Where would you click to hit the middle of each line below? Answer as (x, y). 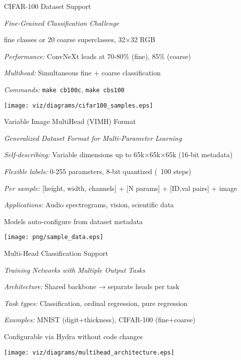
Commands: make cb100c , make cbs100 (64, 89)
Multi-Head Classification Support (56, 253)
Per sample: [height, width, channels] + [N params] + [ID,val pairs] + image (120, 188)
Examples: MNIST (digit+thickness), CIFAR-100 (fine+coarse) (100, 320)
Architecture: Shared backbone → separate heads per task (92, 286)
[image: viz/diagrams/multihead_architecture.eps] (89, 352)
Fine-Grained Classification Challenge (62, 23)
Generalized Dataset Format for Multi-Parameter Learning (93, 138)
